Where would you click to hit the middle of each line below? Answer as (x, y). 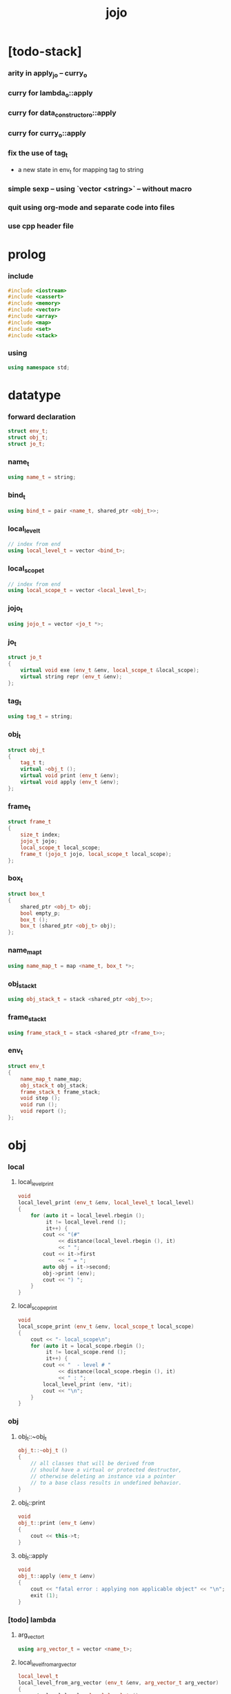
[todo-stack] (45, 51)
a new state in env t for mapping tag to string (81, 170)
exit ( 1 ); (44, 1595)
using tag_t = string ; (40, 716)
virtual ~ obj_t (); (48, 769)
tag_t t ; (33, 763)
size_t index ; (40, 835)
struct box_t (27, 894)
